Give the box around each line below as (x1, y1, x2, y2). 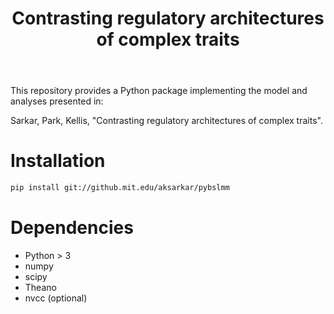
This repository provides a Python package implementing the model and (10, 85, 308, 97)
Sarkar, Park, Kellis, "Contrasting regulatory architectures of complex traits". (10, 115, 323, 127)
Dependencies (10, 217, 134, 239)
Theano (24, 281, 57, 293)
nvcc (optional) (24, 292, 88, 304)
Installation (10, 150, 106, 172)
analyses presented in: (10, 95, 104, 107)
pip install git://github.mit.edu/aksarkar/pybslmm (10, 183, 230, 193)
